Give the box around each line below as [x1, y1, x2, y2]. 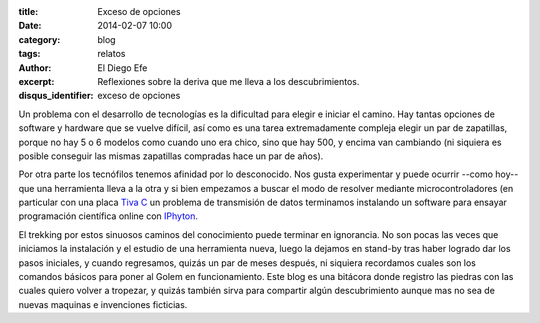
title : [18, 6, 39, 17]
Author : [18, 61, 52, 74]
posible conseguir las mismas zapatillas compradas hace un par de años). [18, 150, 324, 162]
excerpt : [18, 75, 55, 87]
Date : [18, 20, 42, 32]
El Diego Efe [97, 61, 148, 74]
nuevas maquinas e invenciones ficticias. [18, 298, 188, 310]
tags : [18, 48, 41, 60]
